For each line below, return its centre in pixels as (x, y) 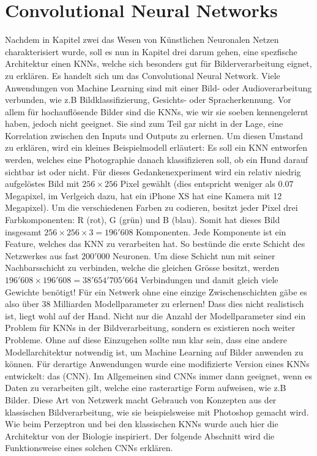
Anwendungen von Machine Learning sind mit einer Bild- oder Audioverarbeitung (158, 87)
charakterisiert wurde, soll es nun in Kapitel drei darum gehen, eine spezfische (151, 51)
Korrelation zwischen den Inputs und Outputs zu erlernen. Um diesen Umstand (154, 135)
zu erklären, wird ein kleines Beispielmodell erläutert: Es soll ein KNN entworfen (156, 147)
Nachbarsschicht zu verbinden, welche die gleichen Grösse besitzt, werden (142, 268)
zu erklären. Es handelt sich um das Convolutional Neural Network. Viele (143, 75)
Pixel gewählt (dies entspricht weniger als (198, 184)
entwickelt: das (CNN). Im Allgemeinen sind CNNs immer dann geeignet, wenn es (158, 375)
